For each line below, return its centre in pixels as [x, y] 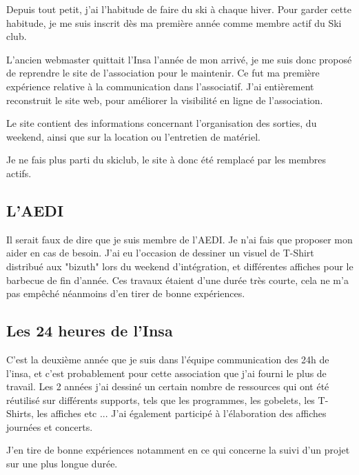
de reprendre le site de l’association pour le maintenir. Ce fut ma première [163, 73]
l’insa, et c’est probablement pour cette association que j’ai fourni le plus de [166, 373]
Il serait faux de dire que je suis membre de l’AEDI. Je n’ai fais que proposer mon [179, 239]
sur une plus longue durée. [62, 464]
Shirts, [20, 413]
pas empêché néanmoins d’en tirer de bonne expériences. [126, 293]
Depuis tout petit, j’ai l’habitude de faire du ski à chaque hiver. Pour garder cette [179, 9]
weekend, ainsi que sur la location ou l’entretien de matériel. [133, 136]
